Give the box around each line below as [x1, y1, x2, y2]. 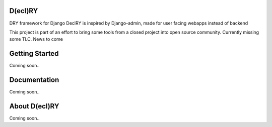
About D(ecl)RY [9, 102, 59, 110]
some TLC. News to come [9, 36, 63, 42]
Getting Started [9, 49, 59, 58]
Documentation [9, 76, 59, 84]
